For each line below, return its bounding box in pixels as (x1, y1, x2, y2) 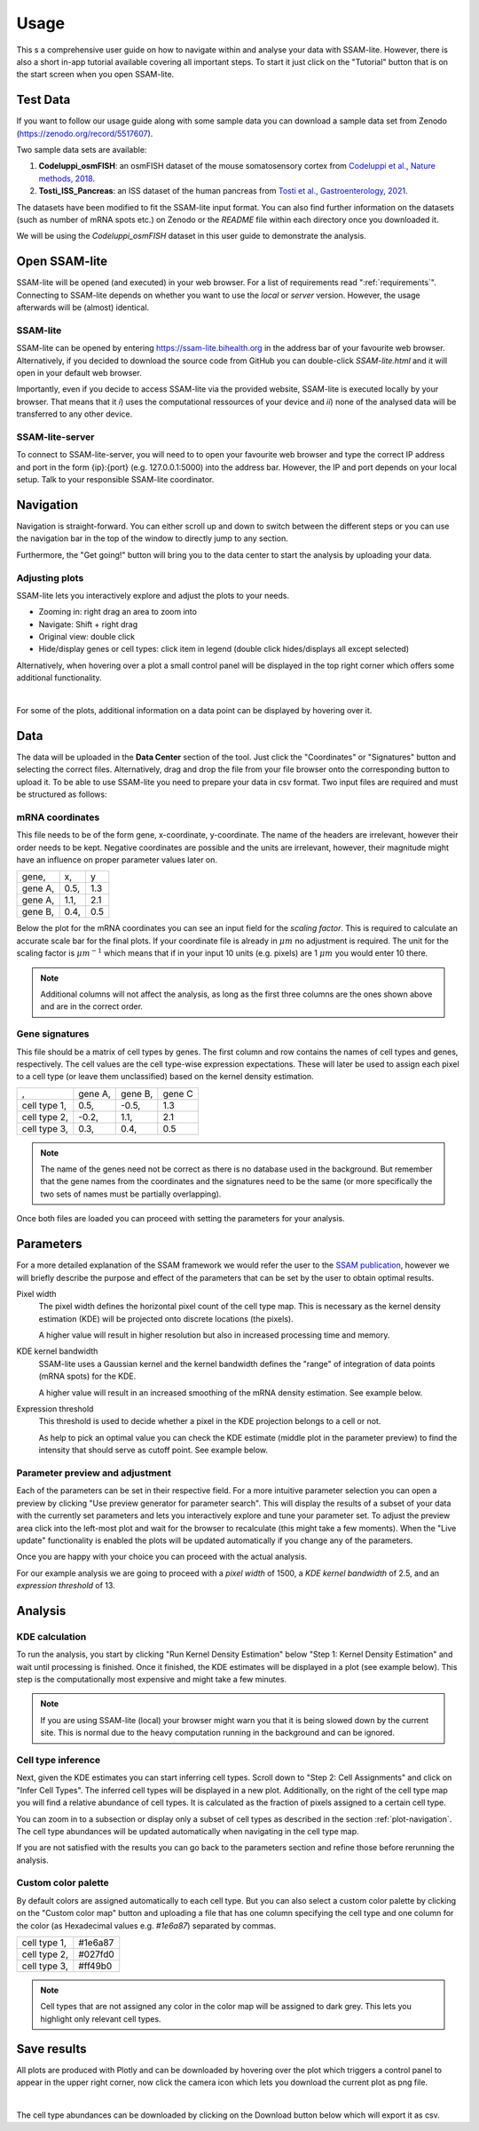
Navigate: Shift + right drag (38, 618, 138, 630)
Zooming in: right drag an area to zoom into (38, 607, 197, 617)
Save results (16, 2041, 87, 2056)
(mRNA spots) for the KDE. (38, 1371, 137, 1381)
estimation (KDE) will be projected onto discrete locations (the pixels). (38, 1313, 294, 1324)
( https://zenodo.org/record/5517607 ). (16, 128, 153, 139)
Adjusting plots (16, 571, 84, 584)
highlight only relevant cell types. (40, 2013, 161, 2024)
